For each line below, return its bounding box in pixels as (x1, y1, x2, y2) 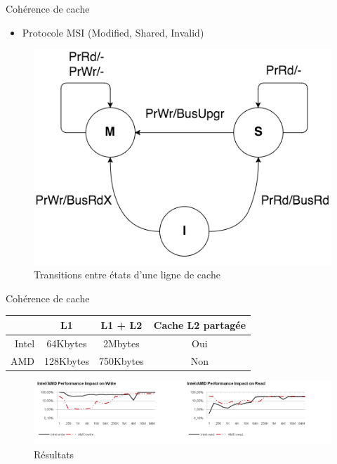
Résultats (34, 446, 74, 461)
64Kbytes (46, 335, 87, 350)
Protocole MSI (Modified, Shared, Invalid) (22, 25, 204, 39)
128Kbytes (44, 353, 89, 368)
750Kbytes (98, 353, 144, 368)
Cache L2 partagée (153, 317, 246, 332)
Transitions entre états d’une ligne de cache (34, 267, 220, 282)
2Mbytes (103, 335, 140, 350)
